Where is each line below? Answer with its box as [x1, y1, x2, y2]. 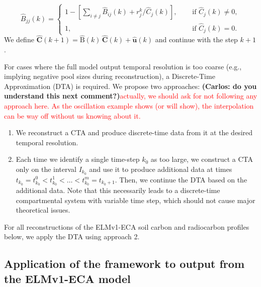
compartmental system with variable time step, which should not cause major [16, 195, 255, 205]
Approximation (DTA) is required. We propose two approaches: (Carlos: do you [4, 80, 257, 91]
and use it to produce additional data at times [89, 164, 232, 174]
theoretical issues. [16, 205, 70, 215]
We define [4, 34, 34, 45]
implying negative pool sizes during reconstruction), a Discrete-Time [4, 71, 215, 81]
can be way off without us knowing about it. [4, 110, 141, 121]
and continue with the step [155, 34, 238, 45]
